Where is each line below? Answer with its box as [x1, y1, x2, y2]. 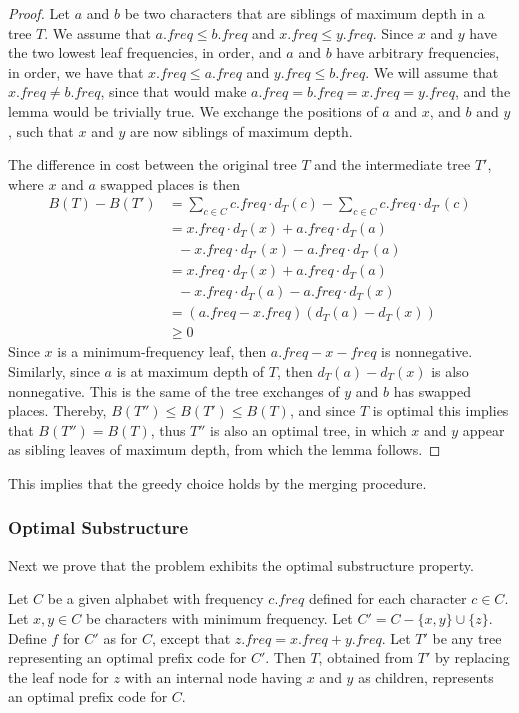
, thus [150, 419, 186, 440]
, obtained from [318, 647, 414, 668]
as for [103, 627, 138, 648]
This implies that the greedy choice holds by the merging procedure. [8, 472, 427, 493]
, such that [8, 120, 74, 141]
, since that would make [100, 81, 247, 102]
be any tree [432, 627, 502, 648]
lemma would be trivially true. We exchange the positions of [8, 100, 378, 121]
